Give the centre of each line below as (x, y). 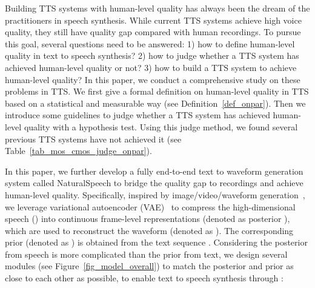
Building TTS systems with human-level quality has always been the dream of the (157, 8)
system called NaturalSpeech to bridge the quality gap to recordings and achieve (154, 183)
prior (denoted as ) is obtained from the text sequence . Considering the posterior (156, 242)
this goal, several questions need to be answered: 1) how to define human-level (150, 43)
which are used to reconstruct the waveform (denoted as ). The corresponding (149, 230)
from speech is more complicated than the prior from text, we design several (146, 254)
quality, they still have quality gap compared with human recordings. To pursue (153, 32)
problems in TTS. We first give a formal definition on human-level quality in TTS (157, 91)
